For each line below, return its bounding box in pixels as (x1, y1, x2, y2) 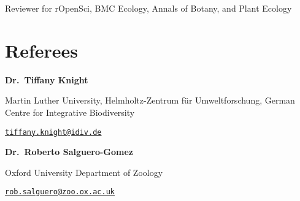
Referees (5, 37, 79, 63)
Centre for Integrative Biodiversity (5, 105, 135, 118)
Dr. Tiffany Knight (5, 73, 88, 86)
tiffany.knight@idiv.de (5, 127, 102, 137)
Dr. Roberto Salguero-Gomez (5, 145, 134, 158)
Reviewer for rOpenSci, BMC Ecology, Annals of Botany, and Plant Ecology (5, 2, 292, 14)
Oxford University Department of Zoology (5, 165, 163, 178)
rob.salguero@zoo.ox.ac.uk (5, 188, 115, 197)
